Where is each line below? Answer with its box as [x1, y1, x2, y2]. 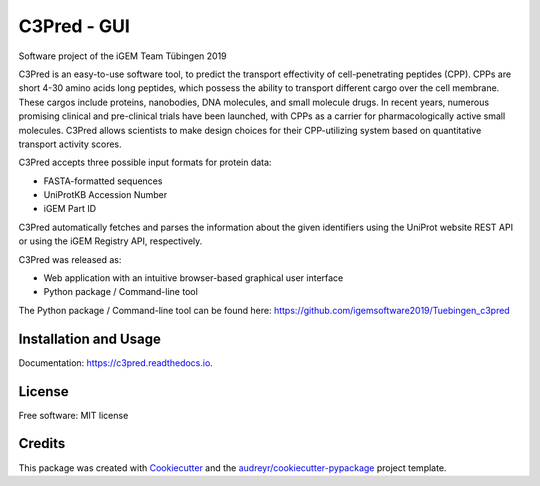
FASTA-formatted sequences [43, 175, 163, 187]
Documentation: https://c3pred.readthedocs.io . [18, 356, 214, 369]
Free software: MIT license [18, 409, 129, 421]
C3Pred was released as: [18, 253, 122, 265]
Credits [18, 435, 66, 452]
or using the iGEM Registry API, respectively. [18, 235, 203, 247]
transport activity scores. [18, 138, 122, 150]
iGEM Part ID [43, 203, 97, 215]
